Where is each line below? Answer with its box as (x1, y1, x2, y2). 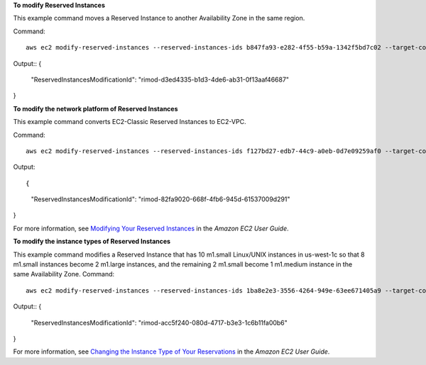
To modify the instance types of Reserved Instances (13, 237, 170, 246)
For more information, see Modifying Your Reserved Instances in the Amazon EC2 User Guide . (13, 224, 289, 232)
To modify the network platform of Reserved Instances (13, 104, 178, 113)
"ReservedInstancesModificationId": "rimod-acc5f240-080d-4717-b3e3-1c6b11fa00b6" (31, 318, 288, 327)
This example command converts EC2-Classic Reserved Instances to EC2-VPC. (13, 118, 246, 126)
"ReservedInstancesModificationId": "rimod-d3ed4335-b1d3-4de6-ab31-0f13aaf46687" (31, 75, 290, 84)
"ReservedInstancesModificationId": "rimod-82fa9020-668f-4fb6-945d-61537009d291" (31, 195, 290, 203)
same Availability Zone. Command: (13, 270, 115, 279)
